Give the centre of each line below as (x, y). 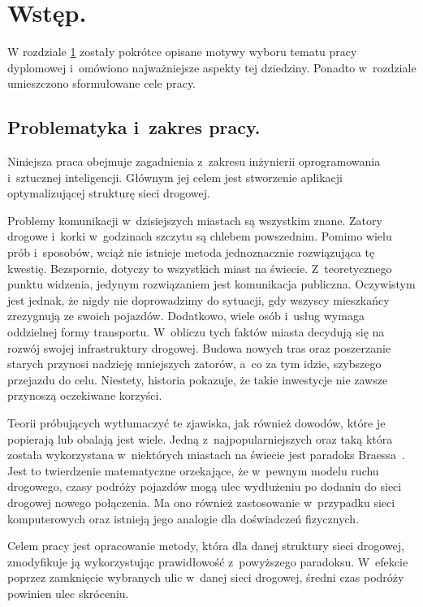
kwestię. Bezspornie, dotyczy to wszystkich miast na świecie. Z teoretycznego (200, 268)
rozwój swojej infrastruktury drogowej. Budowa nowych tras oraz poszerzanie (199, 347)
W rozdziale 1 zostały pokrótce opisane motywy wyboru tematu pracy (182, 52)
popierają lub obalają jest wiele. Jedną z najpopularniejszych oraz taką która (200, 438)
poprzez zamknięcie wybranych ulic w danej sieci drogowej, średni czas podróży (206, 577)
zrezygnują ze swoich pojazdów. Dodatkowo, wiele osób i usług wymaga (186, 316)
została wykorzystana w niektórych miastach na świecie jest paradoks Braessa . (206, 455)
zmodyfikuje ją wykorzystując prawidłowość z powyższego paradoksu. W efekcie (208, 561)
